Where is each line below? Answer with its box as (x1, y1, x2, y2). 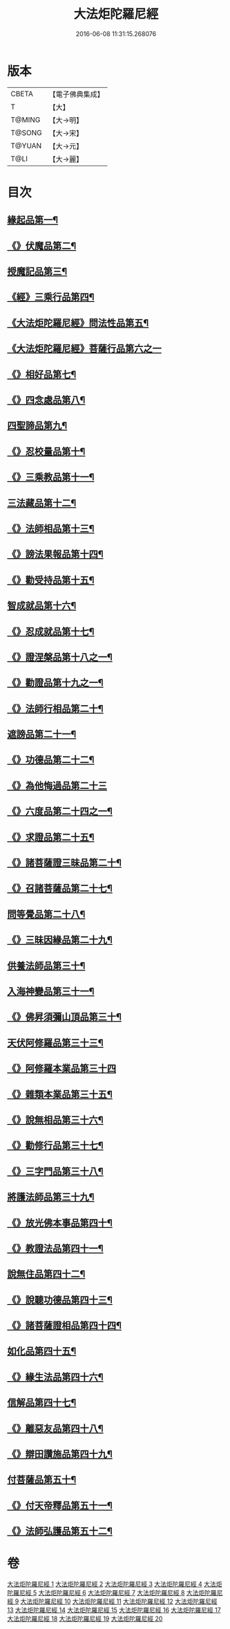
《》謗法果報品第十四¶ (7, 549, 104, 560)
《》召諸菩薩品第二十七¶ (7, 882, 113, 894)
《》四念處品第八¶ (7, 394, 86, 406)
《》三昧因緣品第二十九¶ (7, 934, 113, 946)
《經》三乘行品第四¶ (7, 292, 95, 303)
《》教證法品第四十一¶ (7, 1243, 104, 1254)
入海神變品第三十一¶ (7, 985, 95, 997)
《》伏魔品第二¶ (7, 240, 77, 251)
